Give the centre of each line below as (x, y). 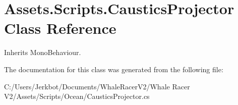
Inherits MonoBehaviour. (43, 52)
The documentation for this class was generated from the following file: (114, 69)
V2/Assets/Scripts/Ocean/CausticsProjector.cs (77, 96)
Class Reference (60, 28)
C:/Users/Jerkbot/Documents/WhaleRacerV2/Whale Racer (97, 86)
